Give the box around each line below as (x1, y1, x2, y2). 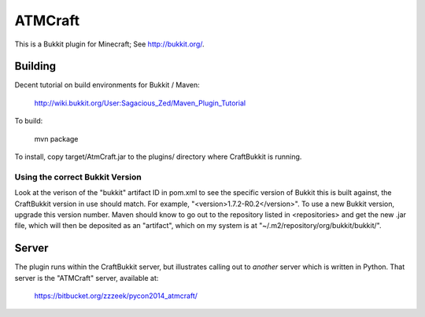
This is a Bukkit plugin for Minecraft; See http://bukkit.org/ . (14, 39, 205, 49)
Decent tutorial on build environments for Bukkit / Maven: (14, 80, 200, 90)
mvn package (34, 134, 79, 143)
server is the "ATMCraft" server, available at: (14, 273, 159, 282)
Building (14, 60, 57, 73)
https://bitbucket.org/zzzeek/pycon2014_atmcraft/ (34, 291, 198, 300)
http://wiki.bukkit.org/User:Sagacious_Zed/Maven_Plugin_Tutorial (34, 98, 246, 108)
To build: (14, 116, 43, 126)
